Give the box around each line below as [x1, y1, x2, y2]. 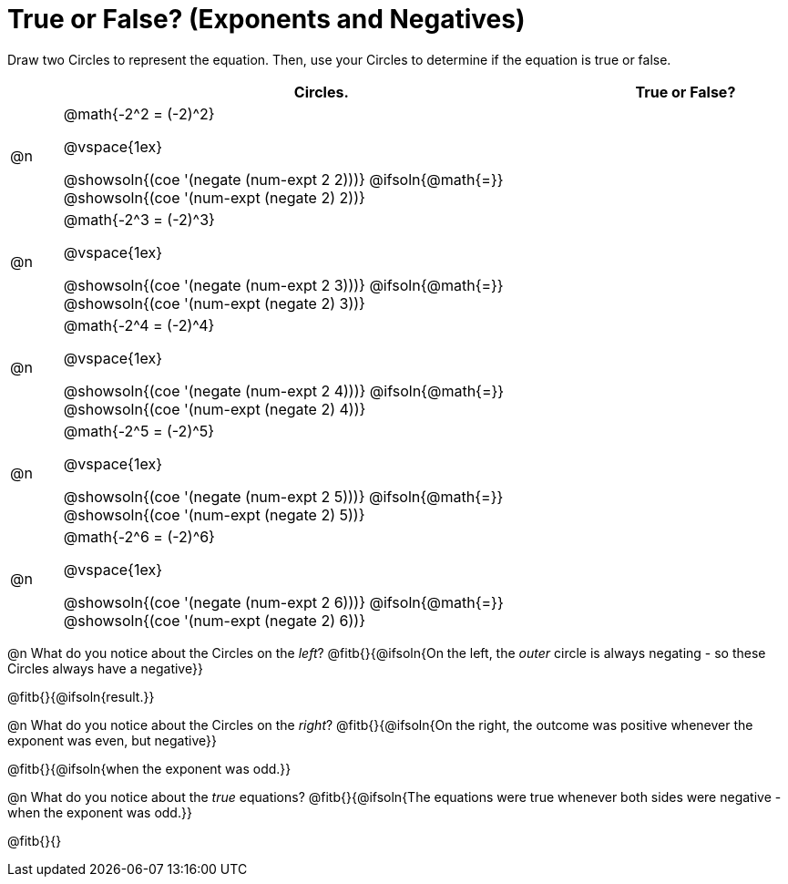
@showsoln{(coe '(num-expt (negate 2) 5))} [63, 505, 365, 524]
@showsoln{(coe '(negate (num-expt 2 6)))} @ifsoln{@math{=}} [63, 592, 504, 612]
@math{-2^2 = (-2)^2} [63, 104, 215, 123]
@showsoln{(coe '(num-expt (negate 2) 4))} [63, 399, 366, 418]
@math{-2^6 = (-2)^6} [63, 527, 215, 546]
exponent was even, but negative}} [7, 732, 217, 748]
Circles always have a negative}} [7, 660, 203, 676]
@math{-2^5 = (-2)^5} [63, 421, 215, 440]
